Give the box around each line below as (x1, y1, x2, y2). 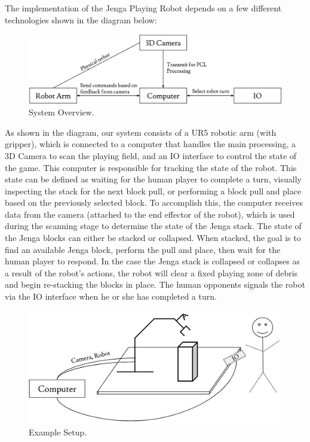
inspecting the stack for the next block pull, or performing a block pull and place (5, 184, 302, 197)
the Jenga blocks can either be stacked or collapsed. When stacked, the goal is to (5, 231, 301, 244)
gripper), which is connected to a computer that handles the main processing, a (5, 138, 296, 150)
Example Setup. (29, 425, 87, 438)
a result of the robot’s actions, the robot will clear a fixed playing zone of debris (5, 266, 298, 279)
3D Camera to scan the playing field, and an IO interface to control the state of (5, 149, 297, 161)
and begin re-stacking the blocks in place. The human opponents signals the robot (5, 278, 305, 291)
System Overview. (29, 106, 94, 118)
